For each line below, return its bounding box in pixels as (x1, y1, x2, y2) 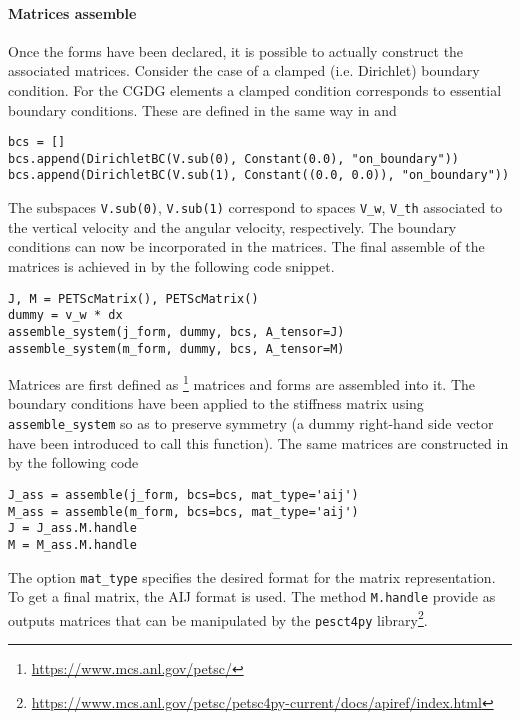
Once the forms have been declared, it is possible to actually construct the (8, 40, 464, 61)
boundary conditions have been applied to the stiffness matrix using (8, 393, 424, 414)
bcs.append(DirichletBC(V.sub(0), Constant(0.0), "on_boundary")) (8, 151, 460, 166)
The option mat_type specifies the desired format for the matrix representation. (8, 566, 496, 587)
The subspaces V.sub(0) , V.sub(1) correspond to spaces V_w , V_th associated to (8, 197, 503, 218)
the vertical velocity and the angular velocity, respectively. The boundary (8, 216, 457, 237)
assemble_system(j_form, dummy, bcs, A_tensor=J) (8, 324, 345, 339)
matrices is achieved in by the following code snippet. (8, 255, 335, 276)
